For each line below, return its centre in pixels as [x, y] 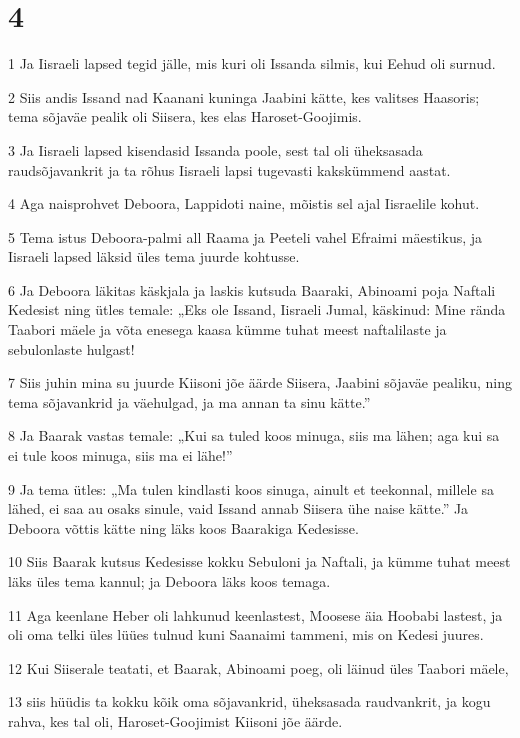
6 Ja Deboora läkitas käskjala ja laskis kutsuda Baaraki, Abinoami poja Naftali [252, 289]
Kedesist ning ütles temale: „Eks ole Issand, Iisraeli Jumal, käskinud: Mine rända [257, 309]
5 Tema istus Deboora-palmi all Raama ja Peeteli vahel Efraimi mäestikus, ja [245, 236]
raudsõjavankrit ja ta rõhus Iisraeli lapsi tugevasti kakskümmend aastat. [229, 169]
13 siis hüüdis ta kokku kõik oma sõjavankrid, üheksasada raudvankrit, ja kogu [249, 701]
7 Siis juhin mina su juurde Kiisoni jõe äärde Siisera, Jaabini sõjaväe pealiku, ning [260, 382]
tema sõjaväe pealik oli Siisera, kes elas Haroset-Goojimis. [185, 116]
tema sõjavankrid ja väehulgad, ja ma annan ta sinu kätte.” [189, 401]
